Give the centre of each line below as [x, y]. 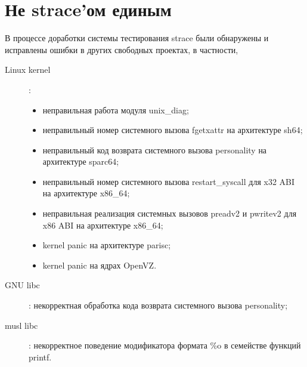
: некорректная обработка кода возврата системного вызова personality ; [158, 305]
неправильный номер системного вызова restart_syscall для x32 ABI [169, 181]
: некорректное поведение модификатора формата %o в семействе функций [165, 345]
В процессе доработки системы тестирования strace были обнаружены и [137, 38]
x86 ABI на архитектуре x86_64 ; [103, 225]
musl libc [21, 325]
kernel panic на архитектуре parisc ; [107, 245]
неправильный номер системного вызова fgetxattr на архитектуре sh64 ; [173, 130]
